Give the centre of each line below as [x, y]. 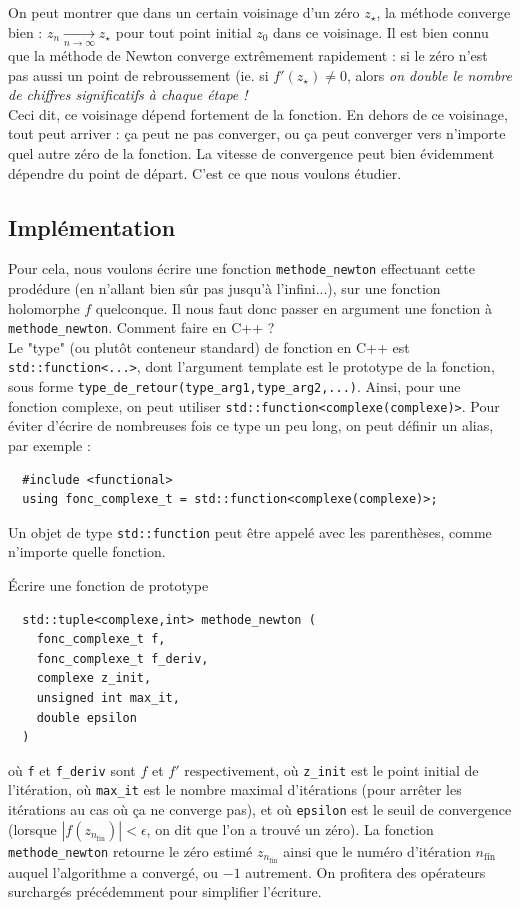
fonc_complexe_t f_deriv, [122, 658]
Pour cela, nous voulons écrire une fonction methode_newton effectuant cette [242, 268]
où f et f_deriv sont [72, 769]
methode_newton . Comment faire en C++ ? [141, 327]
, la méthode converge [443, 12]
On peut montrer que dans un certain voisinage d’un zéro [184, 12]
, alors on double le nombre [429, 74]
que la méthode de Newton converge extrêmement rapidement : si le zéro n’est [248, 54]
